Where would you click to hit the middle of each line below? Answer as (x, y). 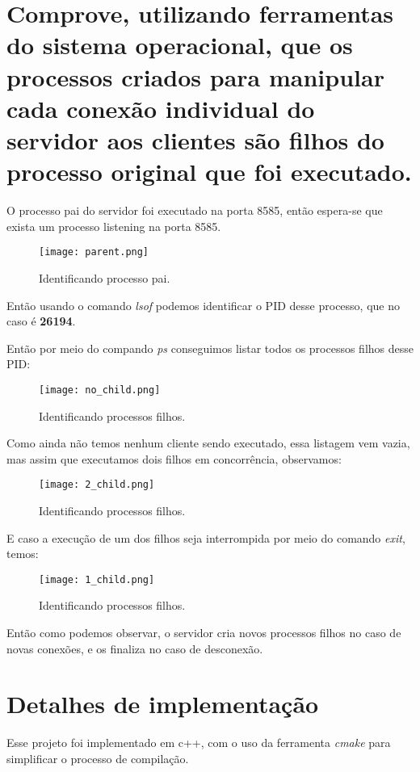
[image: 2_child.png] (97, 485)
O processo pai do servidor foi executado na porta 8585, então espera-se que (195, 210)
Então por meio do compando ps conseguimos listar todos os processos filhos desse (210, 348)
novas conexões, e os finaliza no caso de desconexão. (135, 648)
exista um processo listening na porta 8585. (114, 226)
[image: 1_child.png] (97, 579)
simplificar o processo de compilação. (98, 758)
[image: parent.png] (94, 252)
